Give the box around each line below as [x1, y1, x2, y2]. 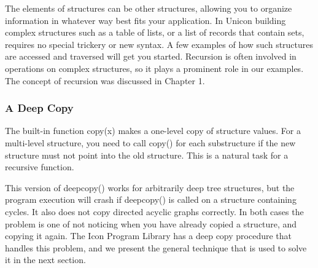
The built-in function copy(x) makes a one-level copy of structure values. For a [5, 124, 301, 137]
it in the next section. [5, 253, 86, 266]
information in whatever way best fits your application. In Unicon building [5, 14, 286, 26]
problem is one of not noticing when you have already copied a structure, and [5, 217, 297, 230]
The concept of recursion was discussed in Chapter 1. [5, 74, 205, 87]
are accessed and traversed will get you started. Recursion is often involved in [5, 50, 297, 63]
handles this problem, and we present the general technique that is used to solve [5, 241, 307, 254]
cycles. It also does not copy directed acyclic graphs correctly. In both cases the [5, 205, 304, 218]
